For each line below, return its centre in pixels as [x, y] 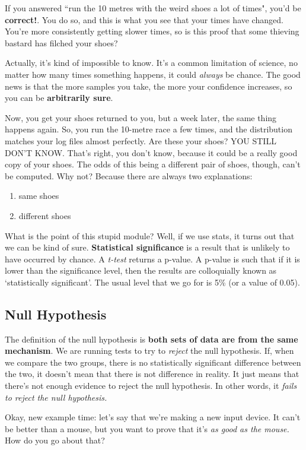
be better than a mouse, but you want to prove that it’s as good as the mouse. [147, 428]
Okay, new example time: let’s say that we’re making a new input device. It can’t [153, 417]
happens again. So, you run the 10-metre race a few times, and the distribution [149, 129]
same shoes [39, 196]
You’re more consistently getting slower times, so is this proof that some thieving [152, 31]
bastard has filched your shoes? [61, 42]
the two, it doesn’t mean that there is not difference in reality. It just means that [152, 374]
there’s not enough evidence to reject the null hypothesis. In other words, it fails [151, 386]
